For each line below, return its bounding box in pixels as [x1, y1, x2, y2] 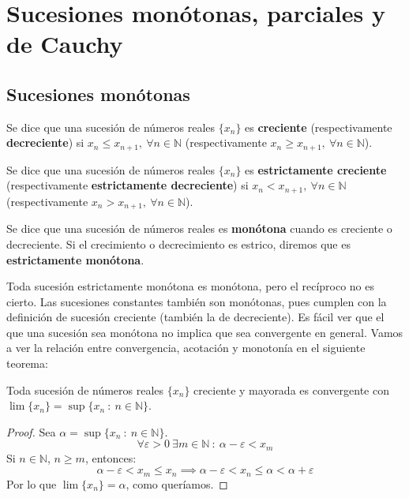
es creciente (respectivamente [245, 118, 392, 135]
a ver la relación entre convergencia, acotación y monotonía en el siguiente [6, 339, 366, 356]
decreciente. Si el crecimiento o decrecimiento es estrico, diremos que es [6, 235, 351, 252]
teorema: [6, 355, 48, 372]
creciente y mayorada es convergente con [193, 381, 389, 398]
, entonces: [84, 449, 137, 466]
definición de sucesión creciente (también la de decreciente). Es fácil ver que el [6, 309, 385, 325]
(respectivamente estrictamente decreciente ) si [6, 177, 249, 193]
